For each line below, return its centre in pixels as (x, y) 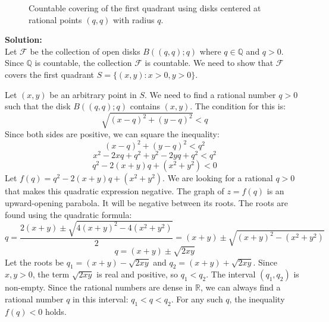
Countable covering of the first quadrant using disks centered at (145, 8)
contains (145, 106)
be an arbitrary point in (93, 94)
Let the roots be (35, 262)
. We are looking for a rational (218, 178)
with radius (134, 19)
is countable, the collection (83, 63)
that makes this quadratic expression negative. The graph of (115, 191)
